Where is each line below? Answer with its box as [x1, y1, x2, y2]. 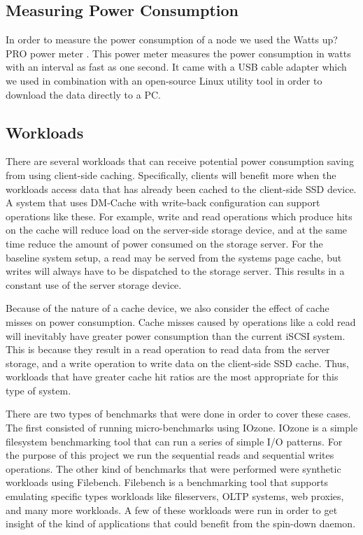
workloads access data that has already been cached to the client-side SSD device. [6, 181, 357, 196]
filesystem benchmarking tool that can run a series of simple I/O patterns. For [6, 434, 343, 448]
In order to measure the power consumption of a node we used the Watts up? [6, 32, 338, 47]
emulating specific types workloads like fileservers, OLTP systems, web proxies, [6, 489, 344, 504]
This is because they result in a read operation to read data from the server [6, 342, 330, 357]
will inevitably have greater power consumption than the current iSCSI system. [6, 328, 346, 343]
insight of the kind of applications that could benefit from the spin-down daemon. [6, 516, 356, 531]
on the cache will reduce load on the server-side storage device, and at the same [6, 222, 348, 237]
